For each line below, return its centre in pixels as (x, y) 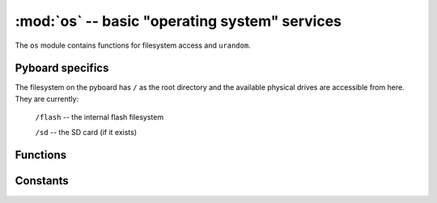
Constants (42, 181)
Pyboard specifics (62, 68)
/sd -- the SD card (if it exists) (86, 132)
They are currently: (47, 99)
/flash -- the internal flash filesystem (100, 117)
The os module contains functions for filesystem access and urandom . (133, 45)
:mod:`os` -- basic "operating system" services (178, 21)
